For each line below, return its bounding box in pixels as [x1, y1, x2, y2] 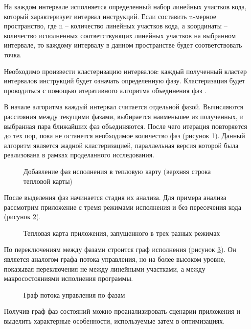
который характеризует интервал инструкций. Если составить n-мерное [4, 11, 216, 21]
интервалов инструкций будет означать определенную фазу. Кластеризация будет [4, 76, 245, 86]
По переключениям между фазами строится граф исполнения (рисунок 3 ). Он [4, 244, 236, 254]
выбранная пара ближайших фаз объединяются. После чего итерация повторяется [4, 121, 247, 131]
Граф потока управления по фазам [23, 289, 125, 300]
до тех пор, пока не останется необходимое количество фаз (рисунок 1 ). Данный [4, 130, 245, 141]
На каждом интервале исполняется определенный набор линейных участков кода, [4, 1, 247, 11]
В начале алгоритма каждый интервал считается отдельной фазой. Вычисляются [4, 101, 244, 112]
